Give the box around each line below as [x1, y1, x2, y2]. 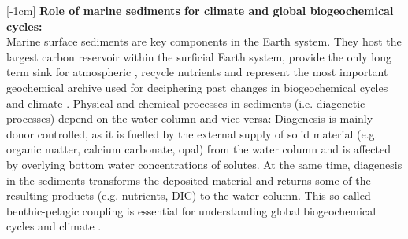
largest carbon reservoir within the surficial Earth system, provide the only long [6, 48, 391, 64]
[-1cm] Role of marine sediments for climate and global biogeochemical [6, 2, 394, 18]
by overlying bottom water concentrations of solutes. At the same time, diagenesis [6, 156, 402, 172]
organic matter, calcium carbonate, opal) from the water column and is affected [6, 141, 391, 157]
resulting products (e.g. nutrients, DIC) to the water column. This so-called [6, 187, 371, 204]
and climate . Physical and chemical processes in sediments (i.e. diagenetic [6, 94, 365, 111]
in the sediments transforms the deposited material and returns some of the [6, 171, 371, 188]
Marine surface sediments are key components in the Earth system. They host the [6, 33, 402, 50]
